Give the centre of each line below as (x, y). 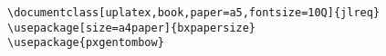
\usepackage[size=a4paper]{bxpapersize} (132, 28)
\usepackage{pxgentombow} (86, 43)
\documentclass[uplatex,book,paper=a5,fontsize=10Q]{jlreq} (194, 13)
